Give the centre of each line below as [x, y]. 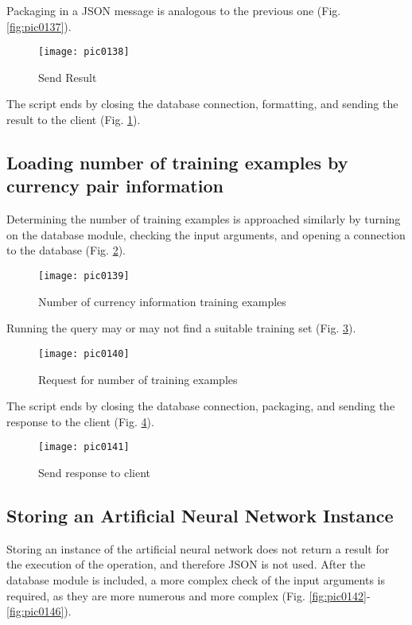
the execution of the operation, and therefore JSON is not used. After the [186, 564]
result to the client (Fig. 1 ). [74, 120]
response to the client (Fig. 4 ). [80, 421]
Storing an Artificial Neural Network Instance [200, 515]
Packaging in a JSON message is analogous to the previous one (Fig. [174, 10]
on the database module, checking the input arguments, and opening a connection [206, 234]
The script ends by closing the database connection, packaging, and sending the [201, 406]
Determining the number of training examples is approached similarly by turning [204, 219]
